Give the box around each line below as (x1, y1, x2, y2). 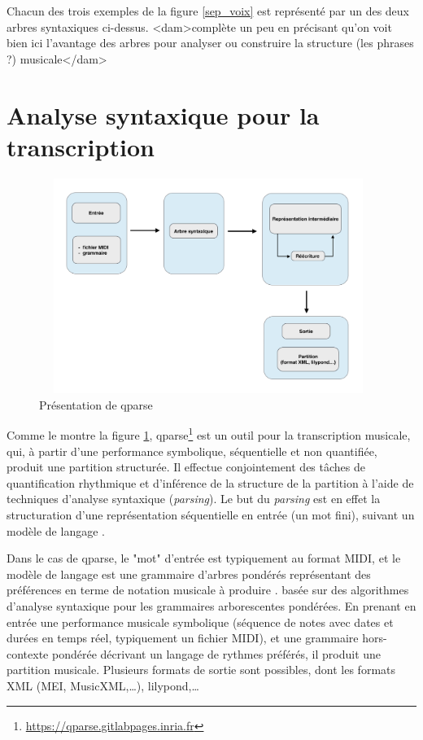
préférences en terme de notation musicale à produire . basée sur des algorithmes (7, 581, 409, 598)
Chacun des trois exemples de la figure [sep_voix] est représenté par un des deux (7, 2, 409, 19)
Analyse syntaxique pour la (7, 98, 320, 131)
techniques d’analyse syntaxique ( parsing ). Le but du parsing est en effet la (7, 490, 381, 507)
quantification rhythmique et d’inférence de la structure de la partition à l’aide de (7, 474, 414, 491)
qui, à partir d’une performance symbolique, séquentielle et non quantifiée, (7, 442, 377, 459)
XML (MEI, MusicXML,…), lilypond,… (7, 677, 199, 694)
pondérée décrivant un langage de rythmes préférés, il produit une (51, 645, 382, 662)
